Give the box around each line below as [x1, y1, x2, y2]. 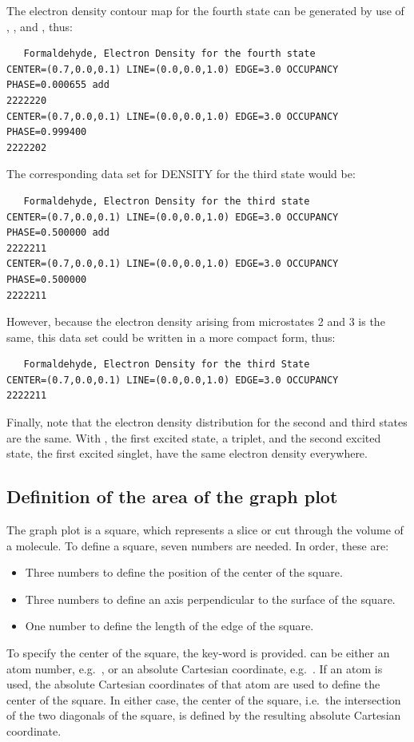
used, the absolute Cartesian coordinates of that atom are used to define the [6, 676, 380, 692]
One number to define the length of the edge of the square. [25, 617, 314, 634]
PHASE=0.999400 [6, 126, 87, 138]
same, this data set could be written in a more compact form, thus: [6, 328, 336, 345]
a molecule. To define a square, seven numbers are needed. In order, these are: [6, 537, 389, 554]
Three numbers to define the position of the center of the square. [25, 564, 343, 581]
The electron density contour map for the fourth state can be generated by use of [6, 2, 404, 18]
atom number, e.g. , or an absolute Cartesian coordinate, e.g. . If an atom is [6, 660, 383, 677]
